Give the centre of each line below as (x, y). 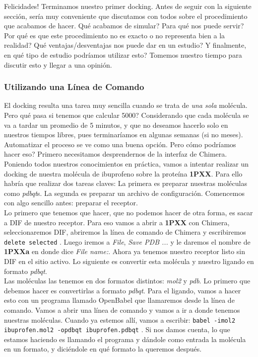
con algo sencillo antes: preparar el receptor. (71, 203)
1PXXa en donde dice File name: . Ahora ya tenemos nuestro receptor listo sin (125, 251)
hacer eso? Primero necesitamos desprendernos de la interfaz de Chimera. (116, 154)
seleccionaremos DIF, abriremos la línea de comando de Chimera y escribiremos (125, 232)
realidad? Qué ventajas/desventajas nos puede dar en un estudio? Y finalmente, (125, 45)
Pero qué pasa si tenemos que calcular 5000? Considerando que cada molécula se (127, 115)
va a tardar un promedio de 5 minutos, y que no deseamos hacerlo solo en (116, 125)
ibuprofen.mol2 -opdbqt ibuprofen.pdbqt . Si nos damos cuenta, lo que (117, 329)
